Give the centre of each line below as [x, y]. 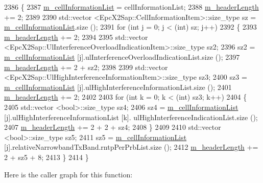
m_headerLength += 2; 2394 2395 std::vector [76, 37]
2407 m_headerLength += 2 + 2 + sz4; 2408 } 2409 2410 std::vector [113, 127]
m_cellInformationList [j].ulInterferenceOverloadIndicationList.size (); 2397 [122, 56]
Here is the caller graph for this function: [68, 174]
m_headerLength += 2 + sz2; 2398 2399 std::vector [86, 67]
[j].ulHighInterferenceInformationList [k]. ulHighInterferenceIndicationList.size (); [131, 117]
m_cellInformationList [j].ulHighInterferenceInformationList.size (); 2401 [118, 87]
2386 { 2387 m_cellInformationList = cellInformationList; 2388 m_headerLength [131, 7]
